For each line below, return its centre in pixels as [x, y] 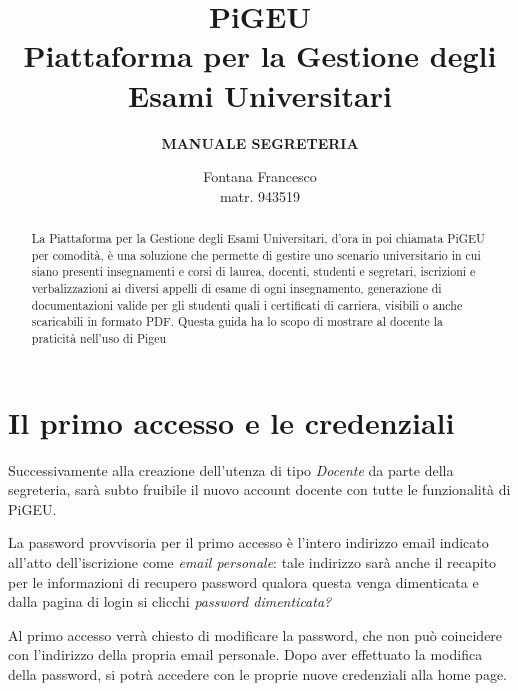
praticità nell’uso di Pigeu [99, 338]
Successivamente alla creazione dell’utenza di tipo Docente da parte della [231, 469]
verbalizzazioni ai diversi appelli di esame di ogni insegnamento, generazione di [236, 288]
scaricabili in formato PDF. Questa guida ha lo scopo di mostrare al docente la [237, 321]
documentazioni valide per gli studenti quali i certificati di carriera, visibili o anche [247, 304]
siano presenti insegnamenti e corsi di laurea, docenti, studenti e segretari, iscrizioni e [253, 271]
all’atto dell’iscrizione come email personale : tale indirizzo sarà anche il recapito [252, 561]
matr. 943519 [260, 195]
